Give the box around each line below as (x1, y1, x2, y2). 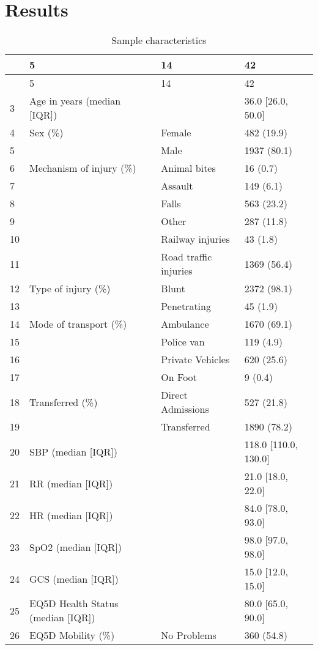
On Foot (161, 370, 197, 385)
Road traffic (161, 249, 212, 264)
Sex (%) (29, 125, 64, 140)
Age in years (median (29, 94, 121, 108)
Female (161, 125, 191, 140)
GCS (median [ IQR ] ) (29, 571, 119, 586)
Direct (161, 388, 188, 402)
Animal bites (161, 161, 216, 175)
